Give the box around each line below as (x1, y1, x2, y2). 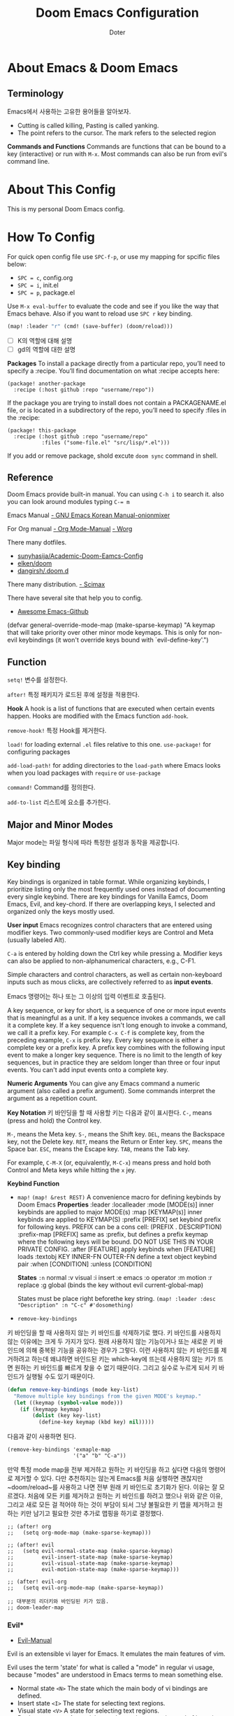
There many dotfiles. (7, 538, 67, 547)
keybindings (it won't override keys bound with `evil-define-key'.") (18, 635, 209, 645)
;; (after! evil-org (7, 1578, 68, 1586)
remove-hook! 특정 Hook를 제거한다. (7, 726, 107, 735)
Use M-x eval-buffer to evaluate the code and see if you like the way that (7, 302, 219, 310)
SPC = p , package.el (17, 288, 75, 297)
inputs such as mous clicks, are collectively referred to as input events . (7, 978, 213, 986)
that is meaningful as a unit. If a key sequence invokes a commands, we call (7, 1013, 226, 1022)
